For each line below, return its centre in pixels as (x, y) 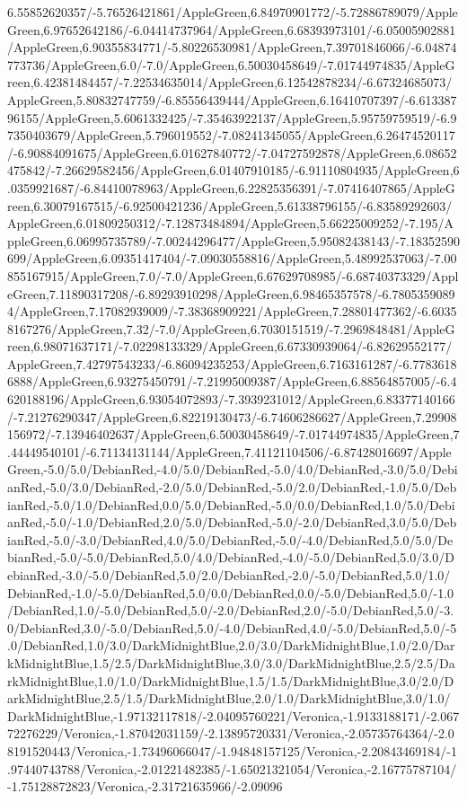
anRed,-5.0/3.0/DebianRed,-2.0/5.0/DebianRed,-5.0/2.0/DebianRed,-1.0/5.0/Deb (232, 487)
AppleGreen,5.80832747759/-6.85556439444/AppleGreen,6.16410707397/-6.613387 (232, 99)
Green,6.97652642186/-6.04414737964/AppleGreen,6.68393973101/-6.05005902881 (232, 29)
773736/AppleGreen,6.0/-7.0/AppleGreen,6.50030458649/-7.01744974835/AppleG (231, 64)
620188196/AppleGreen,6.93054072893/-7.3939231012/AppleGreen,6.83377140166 (231, 399)
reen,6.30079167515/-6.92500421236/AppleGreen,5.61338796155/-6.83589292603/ (230, 205)
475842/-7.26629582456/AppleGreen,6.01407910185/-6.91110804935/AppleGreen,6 (233, 170)
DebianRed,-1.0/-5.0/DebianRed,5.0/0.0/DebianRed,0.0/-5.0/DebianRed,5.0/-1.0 (231, 592)
